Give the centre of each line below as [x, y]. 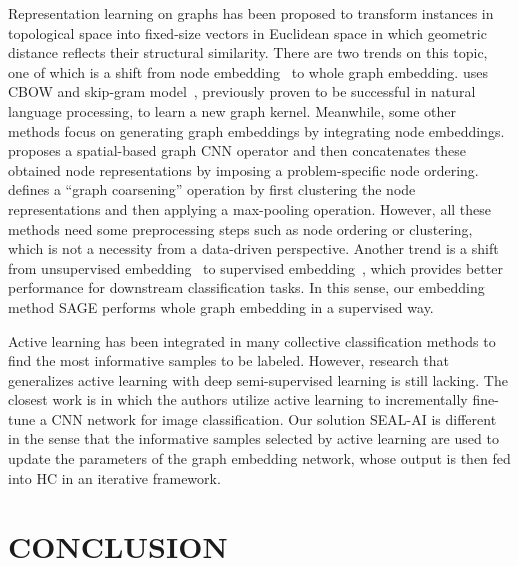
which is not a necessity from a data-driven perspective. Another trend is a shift [253, 248]
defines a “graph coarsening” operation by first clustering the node [212, 189]
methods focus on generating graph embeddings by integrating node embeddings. [256, 130]
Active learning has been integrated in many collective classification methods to [252, 340]
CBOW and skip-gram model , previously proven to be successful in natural [242, 91]
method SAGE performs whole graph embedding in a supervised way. [221, 306]
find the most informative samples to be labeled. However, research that [229, 360]
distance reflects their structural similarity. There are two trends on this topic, [248, 52]
